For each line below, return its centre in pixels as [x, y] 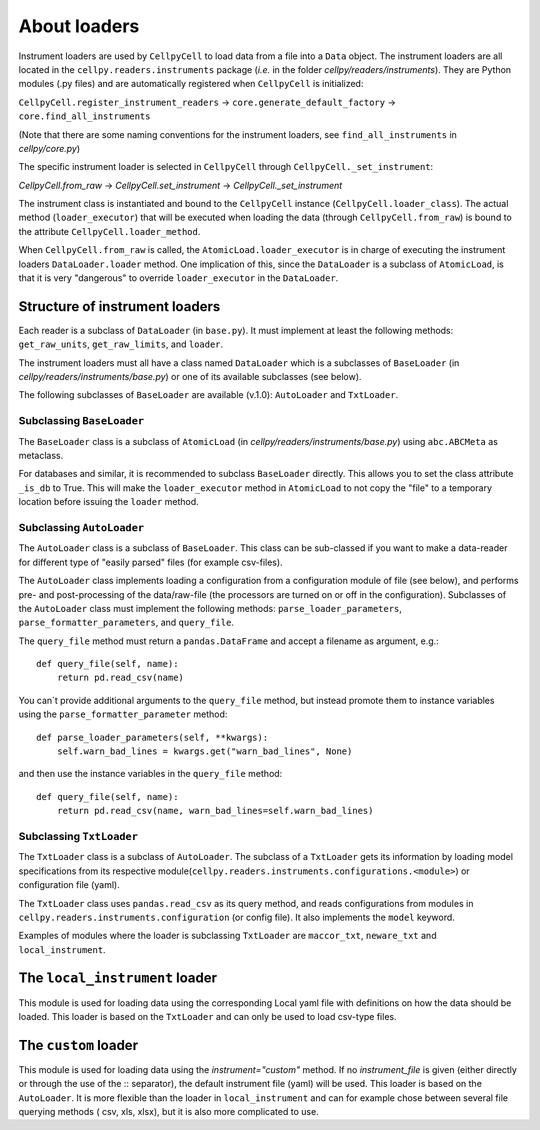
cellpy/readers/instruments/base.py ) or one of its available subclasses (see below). [190, 377]
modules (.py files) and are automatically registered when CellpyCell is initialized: [191, 84]
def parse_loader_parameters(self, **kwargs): [152, 737]
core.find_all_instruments [84, 116]
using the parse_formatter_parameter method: [123, 714]
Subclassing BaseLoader [81, 421]
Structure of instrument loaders [119, 306]
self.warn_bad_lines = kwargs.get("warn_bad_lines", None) [204, 751]
